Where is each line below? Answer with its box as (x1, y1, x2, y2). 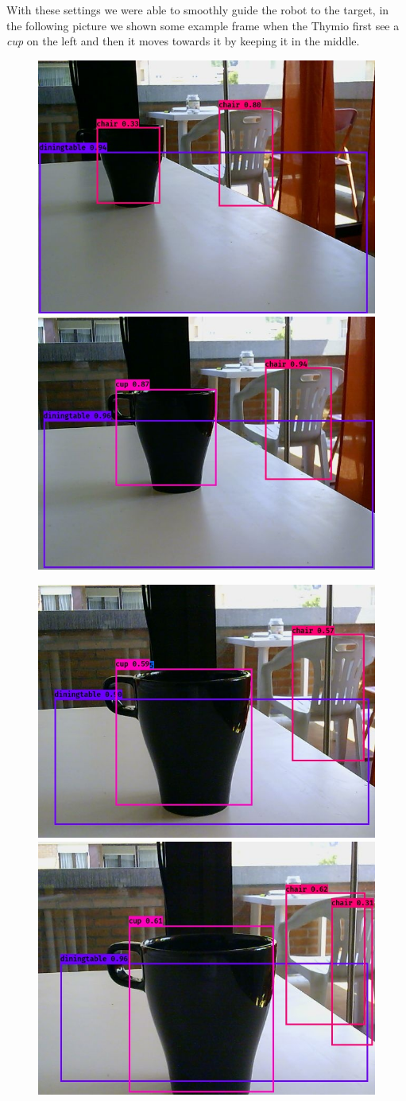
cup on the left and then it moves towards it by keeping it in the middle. (6, 33, 360, 49)
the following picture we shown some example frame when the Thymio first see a (6, 17, 400, 33)
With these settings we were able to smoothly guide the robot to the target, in (6, 2, 389, 18)
